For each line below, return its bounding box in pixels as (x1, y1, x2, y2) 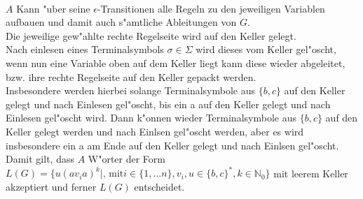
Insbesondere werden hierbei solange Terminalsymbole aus (6, 83, 255, 98)
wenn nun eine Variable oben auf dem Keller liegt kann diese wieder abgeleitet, (6, 55, 345, 70)
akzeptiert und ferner (6, 179, 97, 193)
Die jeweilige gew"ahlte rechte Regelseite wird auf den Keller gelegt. (6, 28, 296, 43)
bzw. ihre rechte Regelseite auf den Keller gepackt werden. (6, 69, 256, 84)
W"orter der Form (88, 152, 165, 166)
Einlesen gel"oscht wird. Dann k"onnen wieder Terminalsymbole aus (6, 110, 296, 125)
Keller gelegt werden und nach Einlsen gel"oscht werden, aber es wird (6, 124, 304, 138)
